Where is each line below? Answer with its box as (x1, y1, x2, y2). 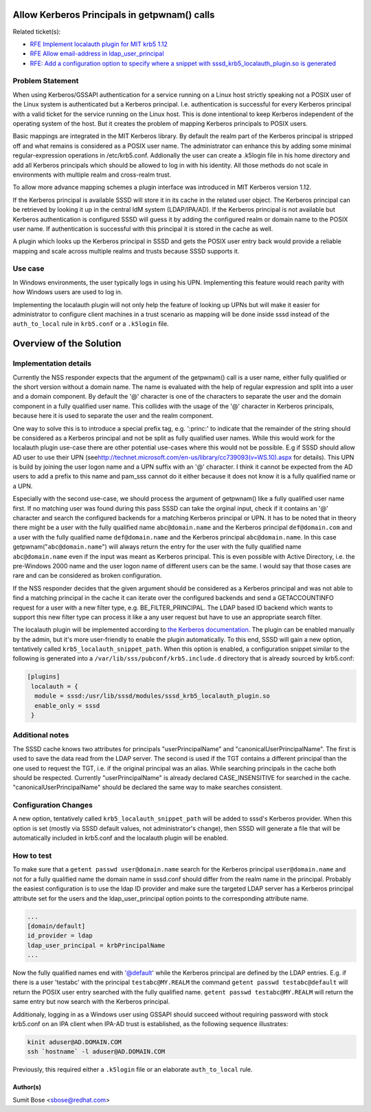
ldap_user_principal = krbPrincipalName (27, 942, 165, 949)
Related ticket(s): (12, 27, 61, 36)
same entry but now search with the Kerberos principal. (12, 997, 170, 1006)
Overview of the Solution (12, 337, 122, 350)
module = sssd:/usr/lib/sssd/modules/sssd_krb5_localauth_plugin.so (34, 692, 271, 700)
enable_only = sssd (34, 702, 100, 709)
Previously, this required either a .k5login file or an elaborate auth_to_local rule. (12, 1065, 254, 1074)
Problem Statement (12, 76, 79, 86)
